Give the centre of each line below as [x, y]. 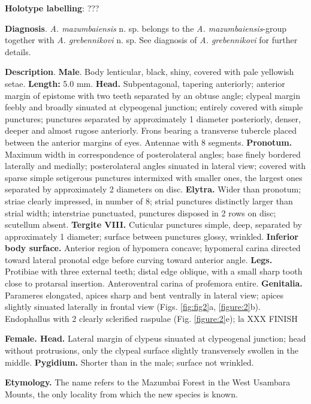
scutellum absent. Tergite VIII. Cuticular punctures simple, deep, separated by [153, 224]
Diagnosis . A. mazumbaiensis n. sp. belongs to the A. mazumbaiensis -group [146, 28]
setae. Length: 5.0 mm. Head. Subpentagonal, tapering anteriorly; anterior [145, 83]
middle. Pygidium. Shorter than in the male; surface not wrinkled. [129, 362]
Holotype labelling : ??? [52, 8]
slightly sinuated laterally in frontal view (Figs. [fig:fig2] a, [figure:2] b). [133, 307]
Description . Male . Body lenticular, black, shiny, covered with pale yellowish [150, 72]
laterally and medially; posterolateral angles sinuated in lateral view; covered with [155, 166]
